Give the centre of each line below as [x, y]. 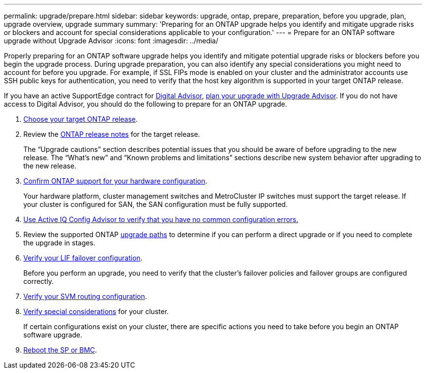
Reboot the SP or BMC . [60, 350]
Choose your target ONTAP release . [81, 119]
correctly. [39, 281]
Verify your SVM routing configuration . [85, 296]
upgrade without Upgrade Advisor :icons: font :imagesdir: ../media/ [111, 41]
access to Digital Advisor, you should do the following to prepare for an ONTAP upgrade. [146, 104]
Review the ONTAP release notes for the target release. [112, 134]
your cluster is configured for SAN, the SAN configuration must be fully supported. [156, 204]
